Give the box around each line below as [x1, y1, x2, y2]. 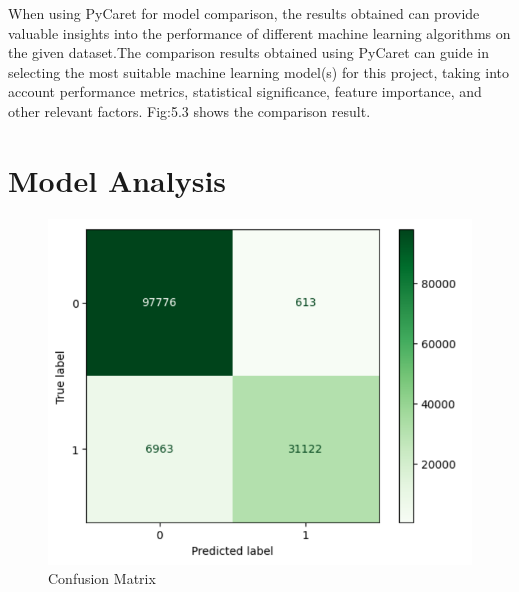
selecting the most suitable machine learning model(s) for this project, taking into [8, 61, 510, 82]
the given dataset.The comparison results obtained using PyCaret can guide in [8, 42, 489, 63]
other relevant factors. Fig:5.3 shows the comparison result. [8, 100, 371, 121]
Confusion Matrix [48, 568, 156, 589]
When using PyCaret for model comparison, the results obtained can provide [8, 3, 480, 23]
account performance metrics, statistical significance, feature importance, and [8, 81, 482, 102]
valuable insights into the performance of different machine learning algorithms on [8, 22, 511, 43]
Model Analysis [8, 159, 227, 200]
